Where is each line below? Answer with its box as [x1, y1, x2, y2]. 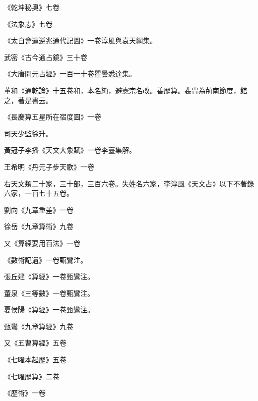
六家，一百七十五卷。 [4, 188, 73, 198]
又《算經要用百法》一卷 [4, 237, 80, 248]
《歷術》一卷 [4, 388, 46, 398]
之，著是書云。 [4, 95, 53, 105]
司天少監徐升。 [4, 128, 53, 138]
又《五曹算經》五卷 [4, 338, 66, 348]
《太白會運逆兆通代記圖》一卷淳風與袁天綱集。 [4, 35, 157, 46]
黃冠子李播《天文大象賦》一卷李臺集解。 [4, 145, 136, 155]
